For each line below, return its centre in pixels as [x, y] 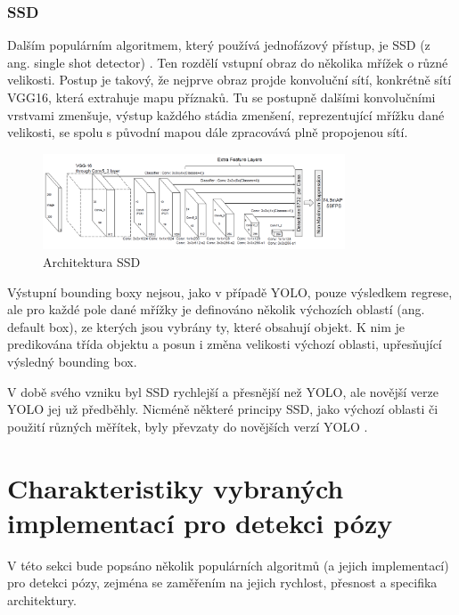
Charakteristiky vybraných [176, 487]
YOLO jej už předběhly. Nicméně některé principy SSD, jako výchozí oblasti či [223, 409]
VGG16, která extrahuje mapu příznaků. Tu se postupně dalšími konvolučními [221, 97]
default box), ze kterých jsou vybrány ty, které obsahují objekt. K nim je [206, 326]
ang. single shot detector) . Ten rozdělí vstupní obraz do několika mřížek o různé [228, 62]
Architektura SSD [92, 262]
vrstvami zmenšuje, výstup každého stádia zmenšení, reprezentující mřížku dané [226, 114]
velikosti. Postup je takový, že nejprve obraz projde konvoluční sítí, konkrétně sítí [229, 80]
